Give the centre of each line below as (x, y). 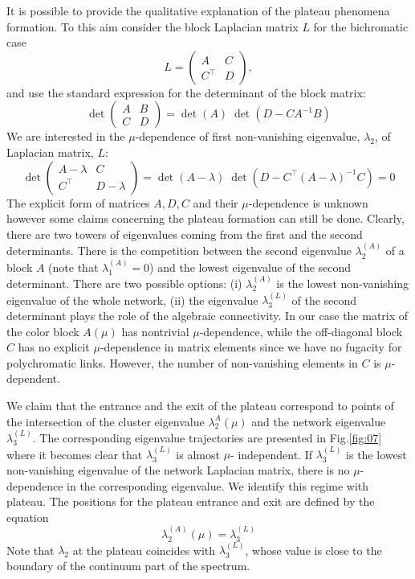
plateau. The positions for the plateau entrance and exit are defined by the (191, 501)
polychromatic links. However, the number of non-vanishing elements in (182, 362)
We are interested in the (66, 136)
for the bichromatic (361, 26)
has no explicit (54, 347)
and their (216, 202)
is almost (198, 454)
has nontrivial (155, 331)
